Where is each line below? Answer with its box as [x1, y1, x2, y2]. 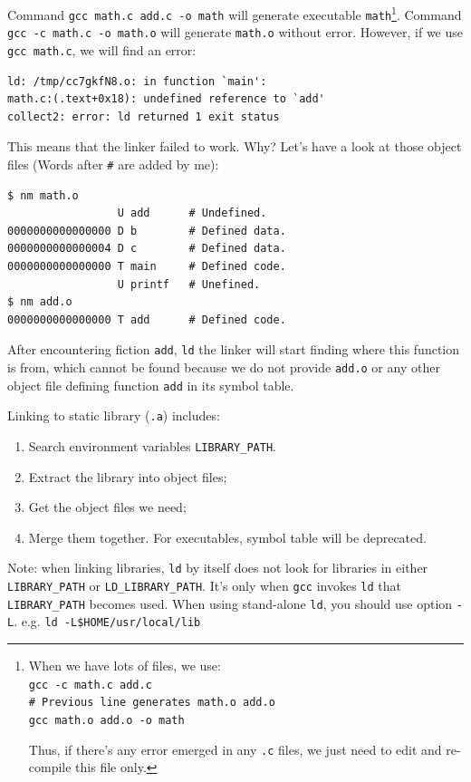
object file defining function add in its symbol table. [7, 375, 294, 394]
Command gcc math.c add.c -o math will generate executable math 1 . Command [7, 3, 462, 24]
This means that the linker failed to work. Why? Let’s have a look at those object [7, 137, 462, 156]
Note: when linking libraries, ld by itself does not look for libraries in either [7, 558, 428, 577]
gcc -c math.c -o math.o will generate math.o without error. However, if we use [7, 23, 464, 42]
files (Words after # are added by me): [7, 155, 219, 173]
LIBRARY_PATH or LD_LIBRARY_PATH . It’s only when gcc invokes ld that [7, 576, 402, 595]
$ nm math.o [7, 188, 79, 202]
